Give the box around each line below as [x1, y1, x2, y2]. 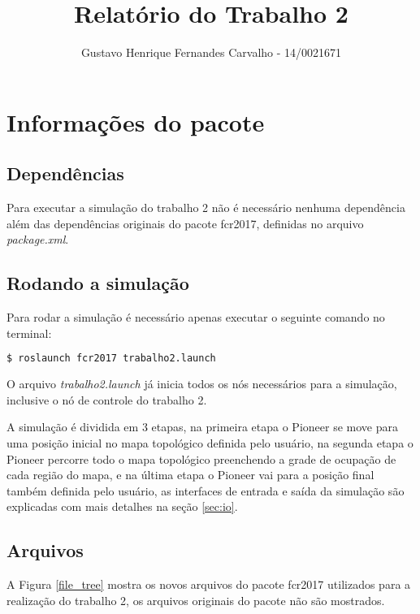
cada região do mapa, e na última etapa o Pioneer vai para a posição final [6, 466, 375, 483]
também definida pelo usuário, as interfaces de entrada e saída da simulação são [6, 482, 405, 499]
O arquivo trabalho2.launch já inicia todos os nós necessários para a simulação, [6, 375, 397, 392]
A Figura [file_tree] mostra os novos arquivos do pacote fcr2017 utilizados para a [6, 576, 411, 593]
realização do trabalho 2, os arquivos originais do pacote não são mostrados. [6, 591, 385, 608]
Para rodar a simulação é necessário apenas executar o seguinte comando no [6, 309, 385, 326]
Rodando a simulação [6, 270, 189, 296]
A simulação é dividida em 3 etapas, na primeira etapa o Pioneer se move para [6, 418, 398, 435]
